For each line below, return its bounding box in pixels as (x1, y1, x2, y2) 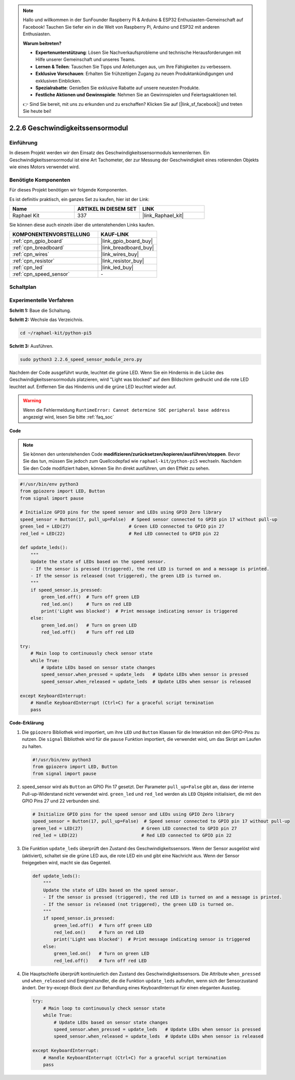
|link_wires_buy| (101, 251, 139, 258)
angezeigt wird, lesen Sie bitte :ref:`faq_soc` (23, 414, 114, 420)
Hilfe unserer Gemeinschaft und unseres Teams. (35, 56, 136, 62)
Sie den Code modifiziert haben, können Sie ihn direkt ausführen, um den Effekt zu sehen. (23, 465, 210, 471)
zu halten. (22, 743, 43, 749)
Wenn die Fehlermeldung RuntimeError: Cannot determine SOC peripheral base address (23, 407, 230, 413)
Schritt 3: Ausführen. (9, 343, 54, 349)
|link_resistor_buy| (101, 258, 144, 265)
